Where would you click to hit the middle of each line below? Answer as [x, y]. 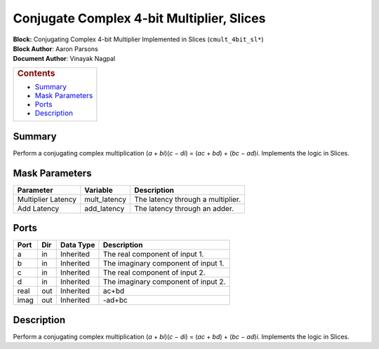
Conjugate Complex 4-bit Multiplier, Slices [139, 18]
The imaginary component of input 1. [164, 264]
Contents [36, 73]
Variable [99, 190]
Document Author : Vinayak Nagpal [64, 59]
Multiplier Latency [47, 199]
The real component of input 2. [154, 273]
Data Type [78, 245]
